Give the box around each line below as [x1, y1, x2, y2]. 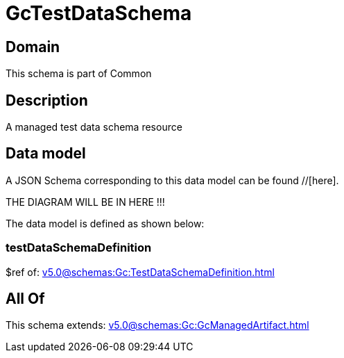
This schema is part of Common [6, 67, 152, 80]
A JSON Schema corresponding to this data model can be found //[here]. [6, 174, 339, 186]
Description [6, 91, 88, 109]
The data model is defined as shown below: [6, 217, 205, 229]
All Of [6, 290, 45, 308]
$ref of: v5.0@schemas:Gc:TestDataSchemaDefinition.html [6, 266, 275, 278]
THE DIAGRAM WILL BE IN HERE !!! [6, 195, 165, 208]
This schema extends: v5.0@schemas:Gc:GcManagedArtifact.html [6, 319, 309, 332]
